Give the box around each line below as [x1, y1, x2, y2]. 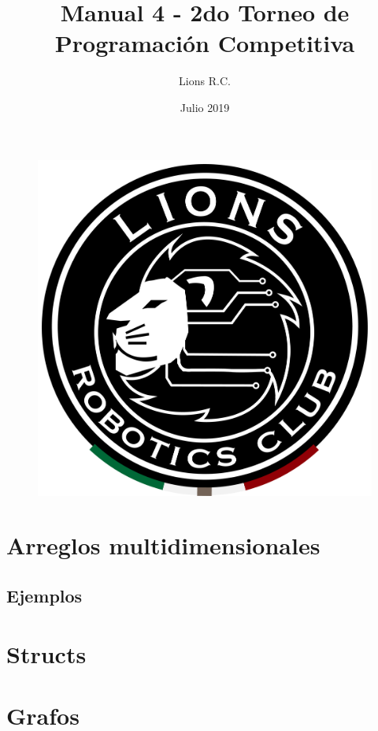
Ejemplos [6, 583, 83, 607]
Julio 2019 [180, 99, 230, 115]
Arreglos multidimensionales [6, 529, 321, 561]
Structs [6, 637, 87, 669]
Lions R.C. [179, 73, 231, 89]
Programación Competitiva [54, 27, 355, 59]
